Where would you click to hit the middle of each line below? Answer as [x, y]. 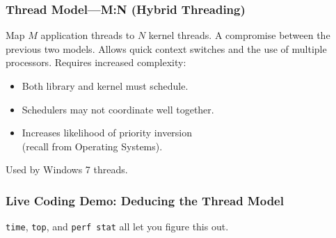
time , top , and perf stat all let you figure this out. [117, 227]
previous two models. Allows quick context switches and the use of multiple [166, 48]
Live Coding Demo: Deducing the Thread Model [145, 200]
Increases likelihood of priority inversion [107, 133]
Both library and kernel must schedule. [105, 86]
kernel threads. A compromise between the [239, 35]
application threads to [88, 35]
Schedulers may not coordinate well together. [118, 109]
